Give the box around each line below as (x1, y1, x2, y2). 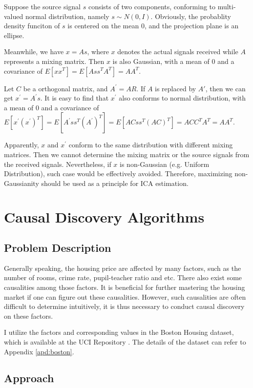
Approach (4, 370, 54, 385)
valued (4, 11, 23, 21)
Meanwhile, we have (4, 46, 64, 57)
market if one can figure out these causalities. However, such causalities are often (4, 291, 246, 302)
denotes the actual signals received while (117, 46, 238, 57)
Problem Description (4, 240, 111, 255)
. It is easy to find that (40, 93, 109, 103)
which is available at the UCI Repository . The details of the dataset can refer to (4, 337, 246, 347)
